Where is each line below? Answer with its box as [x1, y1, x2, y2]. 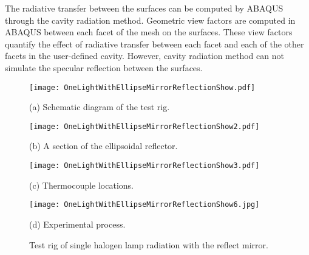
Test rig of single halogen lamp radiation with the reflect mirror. [29, 238, 268, 251]
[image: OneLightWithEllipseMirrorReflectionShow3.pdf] [29, 161, 260, 170]
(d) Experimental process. [29, 217, 126, 230]
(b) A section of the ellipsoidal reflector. [29, 139, 178, 152]
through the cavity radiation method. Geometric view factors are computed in [5, 13, 296, 26]
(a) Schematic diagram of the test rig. [29, 100, 170, 113]
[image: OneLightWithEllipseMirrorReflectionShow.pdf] [29, 83, 256, 92]
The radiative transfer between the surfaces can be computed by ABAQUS [5, 2, 284, 14]
